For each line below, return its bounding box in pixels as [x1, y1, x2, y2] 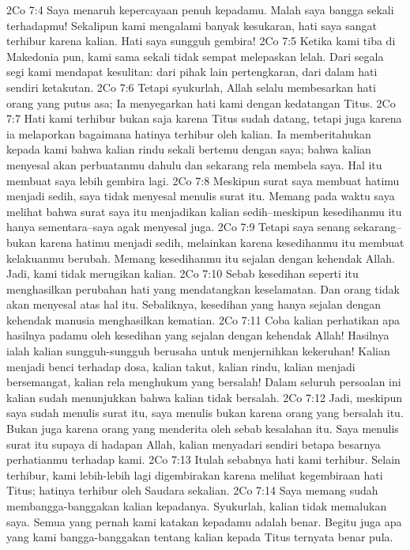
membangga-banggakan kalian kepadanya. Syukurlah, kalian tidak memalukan [6, 498, 387, 514]
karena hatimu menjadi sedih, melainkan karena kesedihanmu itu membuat [39, 233, 404, 250]
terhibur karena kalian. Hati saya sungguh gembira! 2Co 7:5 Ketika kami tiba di [6, 32, 396, 49]
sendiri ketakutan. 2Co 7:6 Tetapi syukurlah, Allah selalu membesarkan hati [6, 78, 376, 95]
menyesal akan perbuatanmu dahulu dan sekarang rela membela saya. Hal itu [6, 156, 382, 173]
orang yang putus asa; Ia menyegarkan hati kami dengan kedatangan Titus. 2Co [6, 94, 396, 111]
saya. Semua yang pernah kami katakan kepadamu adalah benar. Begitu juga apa [6, 513, 402, 529]
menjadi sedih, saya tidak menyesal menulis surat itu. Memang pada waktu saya [6, 188, 395, 204]
